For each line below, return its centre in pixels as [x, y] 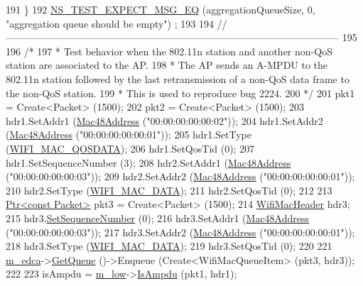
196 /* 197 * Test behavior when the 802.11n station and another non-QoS [169, 51]
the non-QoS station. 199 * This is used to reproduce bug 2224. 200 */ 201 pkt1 [180, 93]
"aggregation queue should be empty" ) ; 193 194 [110, 23]
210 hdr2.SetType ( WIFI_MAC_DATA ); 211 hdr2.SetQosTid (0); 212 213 [169, 190]
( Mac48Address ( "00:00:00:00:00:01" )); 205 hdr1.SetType [129, 134]
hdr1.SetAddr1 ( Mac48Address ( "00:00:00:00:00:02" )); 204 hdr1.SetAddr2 [164, 120]
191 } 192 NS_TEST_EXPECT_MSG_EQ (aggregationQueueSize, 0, [161, 9]
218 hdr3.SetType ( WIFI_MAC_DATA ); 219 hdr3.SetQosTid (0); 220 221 [169, 246]
